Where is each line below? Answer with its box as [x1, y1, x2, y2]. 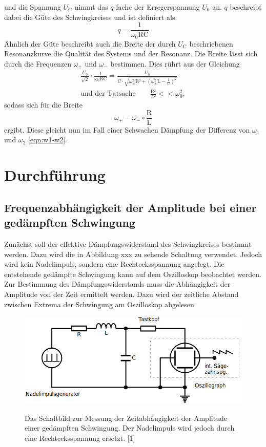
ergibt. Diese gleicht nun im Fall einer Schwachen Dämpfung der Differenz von [4, 124, 250, 135]
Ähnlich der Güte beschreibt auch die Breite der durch [4, 38, 176, 49]
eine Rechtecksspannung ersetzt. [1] [25, 433, 135, 443]
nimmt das [74, 2, 108, 12]
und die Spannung [4, 2, 61, 12]
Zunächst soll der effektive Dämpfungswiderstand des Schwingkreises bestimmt [4, 238, 252, 249]
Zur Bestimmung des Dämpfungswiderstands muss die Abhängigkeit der [4, 279, 231, 289]
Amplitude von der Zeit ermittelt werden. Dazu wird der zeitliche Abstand [4, 288, 239, 299]
